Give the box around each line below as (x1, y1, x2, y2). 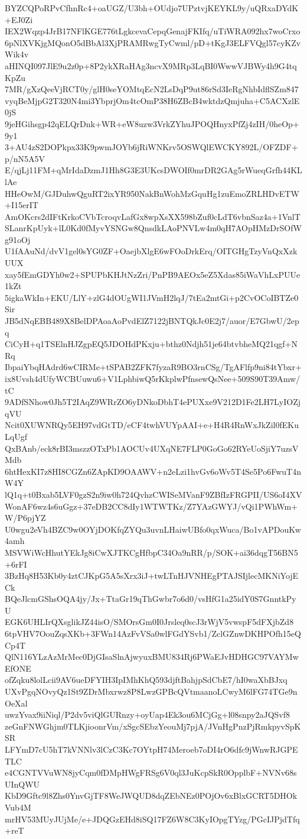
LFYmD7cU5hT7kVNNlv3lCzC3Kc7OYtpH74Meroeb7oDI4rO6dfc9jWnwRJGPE (5, 743, 298, 755)
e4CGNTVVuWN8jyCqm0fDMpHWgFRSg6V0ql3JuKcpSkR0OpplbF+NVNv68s (5, 766, 297, 779)
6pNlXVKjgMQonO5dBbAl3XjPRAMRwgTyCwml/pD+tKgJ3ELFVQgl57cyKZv (5, 36, 301, 48)
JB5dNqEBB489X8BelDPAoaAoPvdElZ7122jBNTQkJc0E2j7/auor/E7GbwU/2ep (5, 315, 299, 327)
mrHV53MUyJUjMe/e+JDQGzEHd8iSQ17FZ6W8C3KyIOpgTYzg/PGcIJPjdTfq (5, 812, 300, 825)
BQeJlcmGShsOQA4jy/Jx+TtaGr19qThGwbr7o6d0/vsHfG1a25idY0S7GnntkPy (5, 592, 296, 605)
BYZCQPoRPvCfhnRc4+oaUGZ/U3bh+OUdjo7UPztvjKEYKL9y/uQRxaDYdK (5, 2, 299, 14)
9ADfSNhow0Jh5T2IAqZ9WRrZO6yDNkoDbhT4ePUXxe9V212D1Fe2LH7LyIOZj (5, 396, 301, 408)
